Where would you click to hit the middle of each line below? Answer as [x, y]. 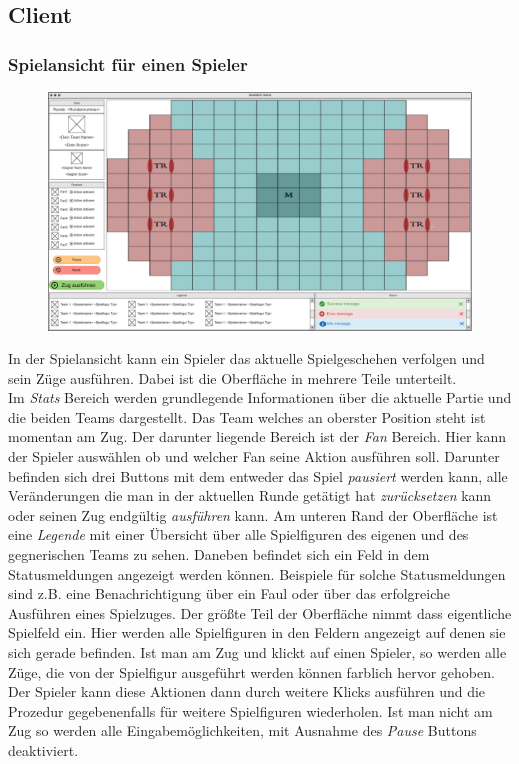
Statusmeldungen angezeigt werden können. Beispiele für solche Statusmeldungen [257, 573]
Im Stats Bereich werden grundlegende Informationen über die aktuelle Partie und [260, 397]
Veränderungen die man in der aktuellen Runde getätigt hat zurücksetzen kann [250, 495]
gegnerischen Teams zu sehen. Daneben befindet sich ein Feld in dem [219, 554]
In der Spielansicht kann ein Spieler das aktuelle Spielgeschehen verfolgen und [246, 358]
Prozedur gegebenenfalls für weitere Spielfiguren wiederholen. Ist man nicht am [250, 710]
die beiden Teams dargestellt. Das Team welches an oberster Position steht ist [247, 416]
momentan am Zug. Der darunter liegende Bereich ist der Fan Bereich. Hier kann [257, 436]
